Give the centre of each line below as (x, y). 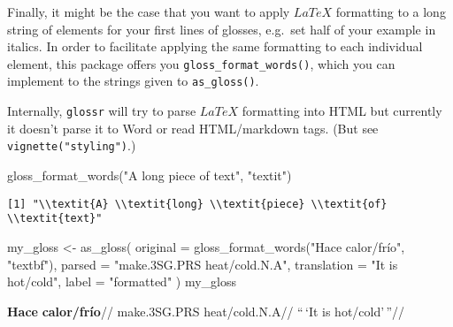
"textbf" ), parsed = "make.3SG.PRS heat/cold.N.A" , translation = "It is (203, 264)
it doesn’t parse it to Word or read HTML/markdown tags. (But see (193, 128)
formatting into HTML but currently (342, 111)
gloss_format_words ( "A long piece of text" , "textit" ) (150, 175)
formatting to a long (391, 11)
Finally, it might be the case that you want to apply (149, 11)
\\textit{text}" (55, 219)
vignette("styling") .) (72, 145)
